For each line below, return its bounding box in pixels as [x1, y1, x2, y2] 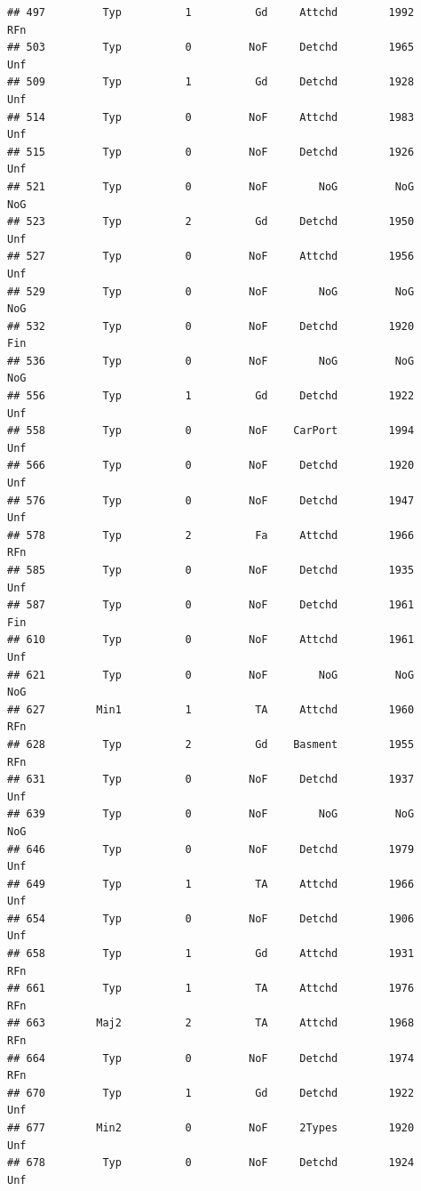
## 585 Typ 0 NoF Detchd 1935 [7, 564, 415, 576]
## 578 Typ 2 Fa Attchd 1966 [7, 528, 415, 542]
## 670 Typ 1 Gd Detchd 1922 [7, 1086, 415, 1099]
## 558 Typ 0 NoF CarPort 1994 [7, 424, 415, 438]
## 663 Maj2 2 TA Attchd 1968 [7, 1017, 415, 1030]
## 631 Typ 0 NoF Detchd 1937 [7, 773, 415, 786]
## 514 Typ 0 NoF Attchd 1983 [7, 110, 415, 124]
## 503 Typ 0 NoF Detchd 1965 [7, 41, 415, 54]
